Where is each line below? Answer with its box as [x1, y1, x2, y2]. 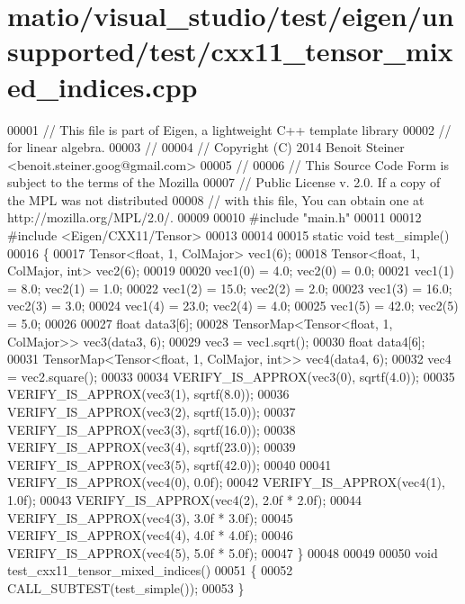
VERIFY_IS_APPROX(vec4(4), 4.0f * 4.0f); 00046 [7, 526, 293, 545]
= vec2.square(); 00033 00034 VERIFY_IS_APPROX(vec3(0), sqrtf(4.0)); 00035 [7, 366, 455, 385]
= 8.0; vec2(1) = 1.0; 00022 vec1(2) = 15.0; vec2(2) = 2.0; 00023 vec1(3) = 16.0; [7, 278, 452, 297]
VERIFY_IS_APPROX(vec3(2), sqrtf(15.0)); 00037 [7, 402, 296, 420]
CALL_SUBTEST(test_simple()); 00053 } [7, 578, 245, 597]
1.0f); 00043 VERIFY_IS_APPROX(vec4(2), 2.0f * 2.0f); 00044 [7, 490, 362, 509]
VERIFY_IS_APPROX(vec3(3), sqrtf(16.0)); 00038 [7, 419, 296, 438]
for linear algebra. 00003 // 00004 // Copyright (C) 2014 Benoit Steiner [7, 138, 405, 157]
